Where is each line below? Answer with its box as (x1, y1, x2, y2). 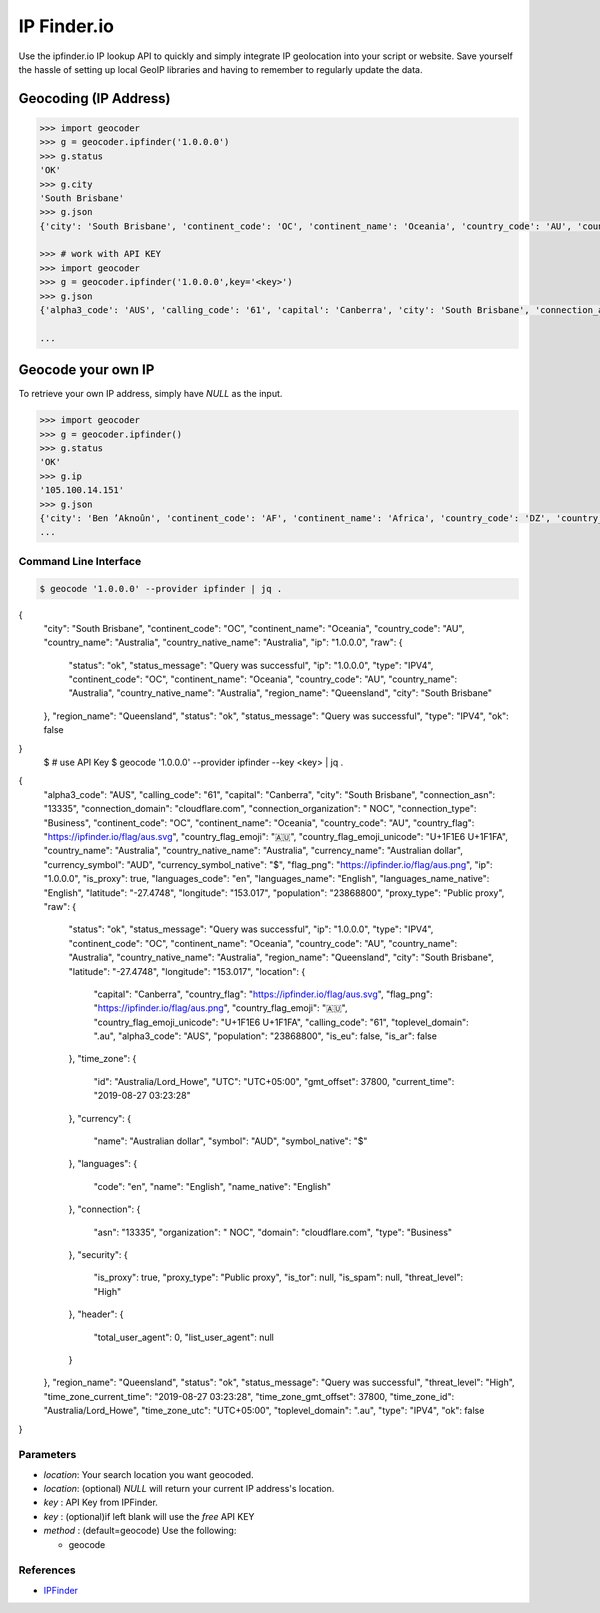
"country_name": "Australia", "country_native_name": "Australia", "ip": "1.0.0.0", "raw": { (43, 636, 403, 649)
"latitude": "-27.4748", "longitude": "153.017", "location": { (68, 965, 306, 977)
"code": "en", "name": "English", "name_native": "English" (93, 1180, 332, 1192)
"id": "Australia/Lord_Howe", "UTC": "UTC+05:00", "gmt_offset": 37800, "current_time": (93, 1075, 455, 1087)
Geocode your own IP (18, 361, 155, 379)
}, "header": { (68, 1308, 124, 1320)
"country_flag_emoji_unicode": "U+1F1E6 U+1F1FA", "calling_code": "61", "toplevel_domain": (93, 1016, 469, 1028)
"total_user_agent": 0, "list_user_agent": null (93, 1331, 274, 1343)
